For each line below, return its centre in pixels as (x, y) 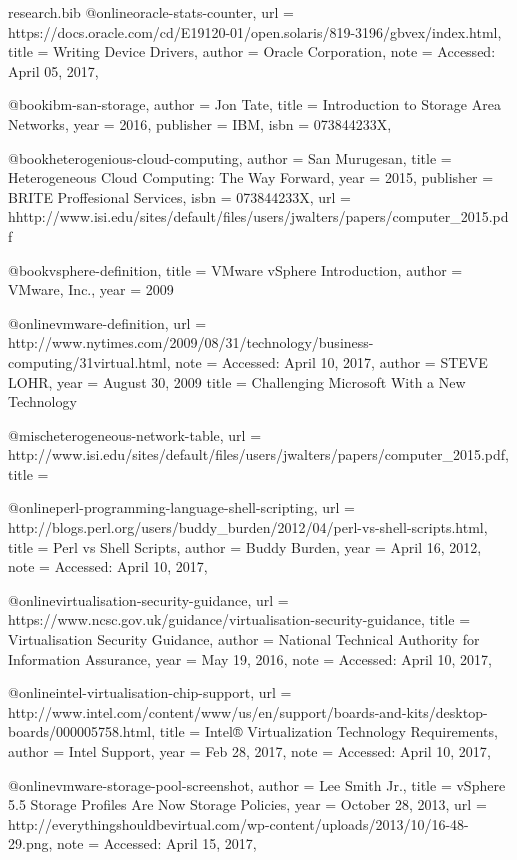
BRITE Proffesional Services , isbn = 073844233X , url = (179, 196)
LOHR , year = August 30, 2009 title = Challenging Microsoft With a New (237, 381)
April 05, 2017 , (53, 70)
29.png (28, 843)
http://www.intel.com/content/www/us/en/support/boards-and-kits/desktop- (248, 711)
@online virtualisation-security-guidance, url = (148, 599)
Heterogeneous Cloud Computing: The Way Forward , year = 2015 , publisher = (251, 177)
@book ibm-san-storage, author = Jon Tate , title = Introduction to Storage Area (254, 104)
